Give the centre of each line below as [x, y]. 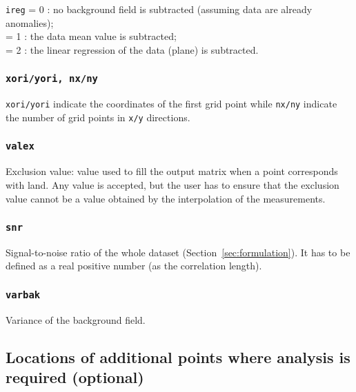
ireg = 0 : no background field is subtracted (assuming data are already [159, 9]
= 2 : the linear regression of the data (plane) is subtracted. [132, 49]
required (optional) [75, 377]
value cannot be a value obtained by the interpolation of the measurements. [166, 198]
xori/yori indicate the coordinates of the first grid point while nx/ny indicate [171, 104]
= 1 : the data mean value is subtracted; [91, 36]
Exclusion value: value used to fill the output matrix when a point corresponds [172, 171]
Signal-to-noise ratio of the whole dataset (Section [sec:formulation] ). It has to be [178, 252]
